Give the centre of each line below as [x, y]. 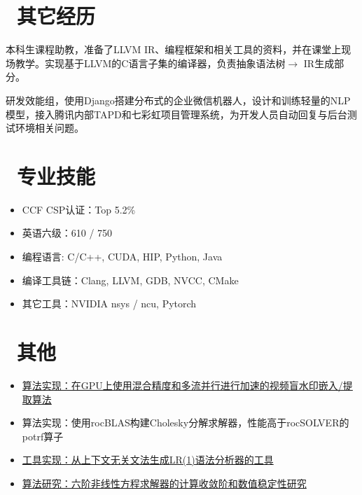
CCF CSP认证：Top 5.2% [79, 209]
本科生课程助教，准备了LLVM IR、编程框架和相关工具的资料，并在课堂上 [174, 49]
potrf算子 [43, 436]
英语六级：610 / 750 [67, 233]
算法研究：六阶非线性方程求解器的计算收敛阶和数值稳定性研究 [164, 483]
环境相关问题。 [49, 128]
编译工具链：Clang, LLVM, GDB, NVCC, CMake [130, 280]
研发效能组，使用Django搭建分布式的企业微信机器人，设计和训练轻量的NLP [178, 100]
